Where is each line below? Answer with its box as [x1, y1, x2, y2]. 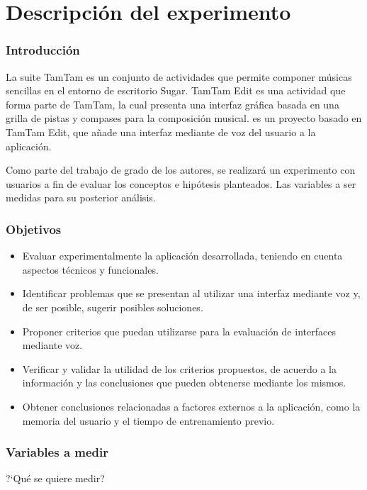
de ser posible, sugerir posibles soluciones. [22, 299, 203, 314]
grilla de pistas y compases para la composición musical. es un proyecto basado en [6, 111, 362, 126]
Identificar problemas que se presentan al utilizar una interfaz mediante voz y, [22, 286, 361, 301]
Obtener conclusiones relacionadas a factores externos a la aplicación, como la [22, 399, 361, 413]
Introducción [6, 41, 80, 59]
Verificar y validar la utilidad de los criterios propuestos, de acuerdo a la [22, 361, 337, 376]
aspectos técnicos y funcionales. [22, 262, 159, 277]
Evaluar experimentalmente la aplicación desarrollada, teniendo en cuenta [22, 248, 343, 263]
